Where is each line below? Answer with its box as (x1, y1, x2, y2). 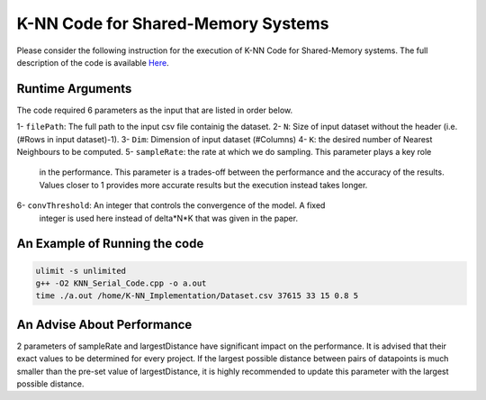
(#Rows (16, 133, 45, 144)
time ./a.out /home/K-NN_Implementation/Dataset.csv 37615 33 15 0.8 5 (35, 291, 359, 301)
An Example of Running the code (16, 236, 204, 251)
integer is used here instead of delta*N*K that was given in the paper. (39, 213, 299, 223)
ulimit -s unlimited (35, 266, 126, 276)
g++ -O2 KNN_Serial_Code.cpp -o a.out (35, 277, 207, 288)
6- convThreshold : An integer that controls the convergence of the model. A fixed (16, 200, 326, 211)
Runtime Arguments (16, 81, 132, 96)
